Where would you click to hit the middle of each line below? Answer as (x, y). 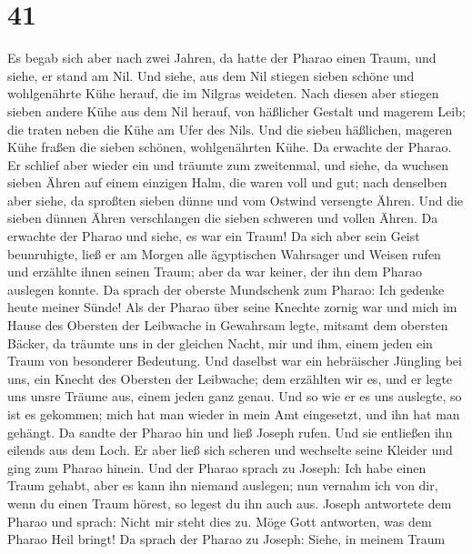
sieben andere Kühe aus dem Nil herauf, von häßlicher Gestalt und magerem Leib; (236, 111)
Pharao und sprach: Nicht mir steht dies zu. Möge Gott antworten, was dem (220, 521)
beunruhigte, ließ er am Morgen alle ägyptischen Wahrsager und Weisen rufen (224, 253)
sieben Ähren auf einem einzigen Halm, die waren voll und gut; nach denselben (227, 182)
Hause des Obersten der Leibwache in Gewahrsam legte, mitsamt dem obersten (228, 325)
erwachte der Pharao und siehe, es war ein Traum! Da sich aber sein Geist (214, 236)
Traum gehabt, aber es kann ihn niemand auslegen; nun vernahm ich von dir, (223, 485)
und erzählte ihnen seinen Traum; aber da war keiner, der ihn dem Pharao (215, 272)
